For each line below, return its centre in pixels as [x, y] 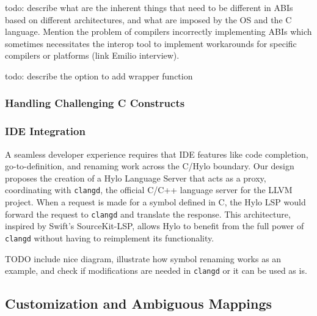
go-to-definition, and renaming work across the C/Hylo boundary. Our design [150, 166]
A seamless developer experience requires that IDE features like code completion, [157, 154]
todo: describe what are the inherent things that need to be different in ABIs [149, 7]
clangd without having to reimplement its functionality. [110, 237]
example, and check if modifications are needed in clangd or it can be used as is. [156, 270]
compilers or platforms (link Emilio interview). [92, 55]
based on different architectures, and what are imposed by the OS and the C [148, 19]
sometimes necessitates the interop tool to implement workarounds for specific [151, 43]
